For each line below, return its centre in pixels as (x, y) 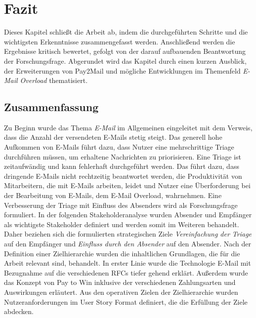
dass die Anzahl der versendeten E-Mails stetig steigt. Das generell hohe (113, 137)
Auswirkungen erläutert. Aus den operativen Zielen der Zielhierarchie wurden (121, 292)
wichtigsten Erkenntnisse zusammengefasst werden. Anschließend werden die (120, 41)
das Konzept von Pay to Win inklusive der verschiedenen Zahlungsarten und (120, 282)
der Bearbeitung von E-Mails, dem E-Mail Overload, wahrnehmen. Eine (113, 195)
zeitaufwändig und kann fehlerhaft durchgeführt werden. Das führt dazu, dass (122, 166)
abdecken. (19, 311)
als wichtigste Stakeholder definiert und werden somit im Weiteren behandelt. (122, 224)
